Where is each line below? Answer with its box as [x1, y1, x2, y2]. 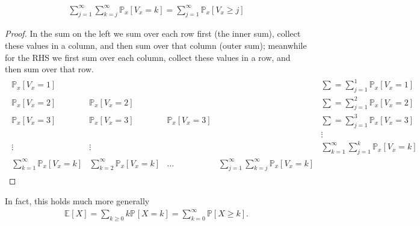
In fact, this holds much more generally [5, 195, 150, 207]
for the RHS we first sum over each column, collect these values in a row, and [5, 51, 291, 63]
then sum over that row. [5, 63, 94, 75]
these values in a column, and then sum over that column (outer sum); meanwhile [5, 39, 307, 51]
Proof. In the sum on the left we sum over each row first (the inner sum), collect [5, 27, 301, 40]
